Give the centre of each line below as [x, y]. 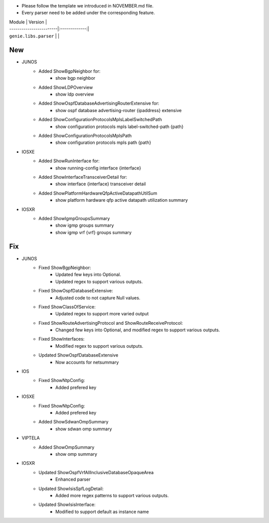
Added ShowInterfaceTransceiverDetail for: [83, 177]
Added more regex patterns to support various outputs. [112, 495]
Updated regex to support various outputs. [99, 281]
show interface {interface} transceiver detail [101, 184]
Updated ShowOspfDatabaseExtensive [78, 355]
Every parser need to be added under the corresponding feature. [88, 13]
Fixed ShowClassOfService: [67, 307]
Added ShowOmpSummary [67, 447]
